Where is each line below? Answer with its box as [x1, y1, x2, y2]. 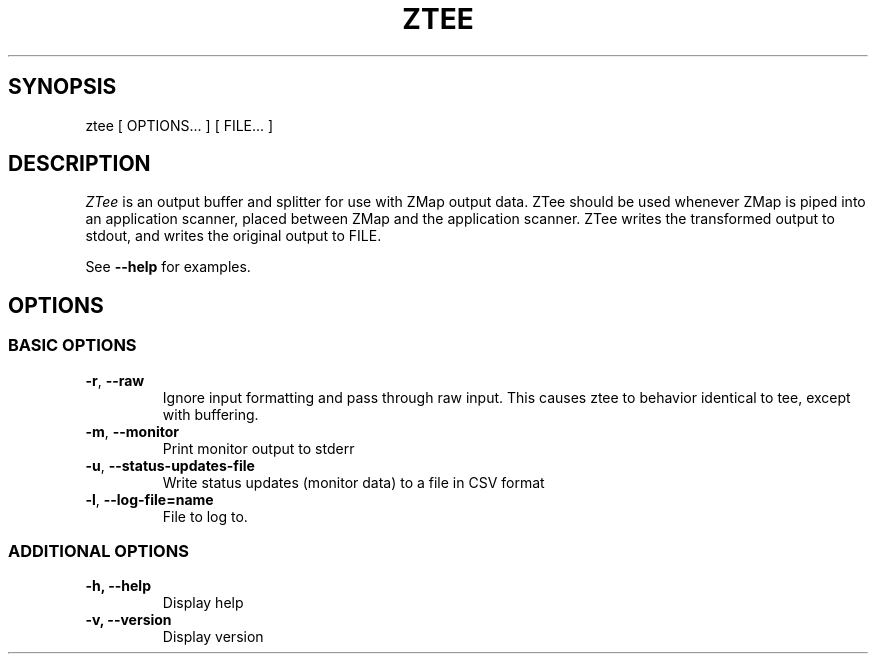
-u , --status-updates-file [85, 456, 255, 474]
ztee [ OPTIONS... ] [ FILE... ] [85, 116, 274, 134]
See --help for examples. [85, 258, 251, 276]
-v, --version [85, 611, 172, 629]
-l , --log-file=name [85, 490, 214, 508]
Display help [162, 594, 244, 612]
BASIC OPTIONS [8, 335, 137, 356]
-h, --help [85, 577, 151, 595]
